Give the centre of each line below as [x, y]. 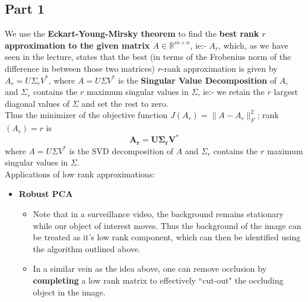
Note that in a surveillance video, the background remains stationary [158, 214]
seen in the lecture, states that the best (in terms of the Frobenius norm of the [148, 57]
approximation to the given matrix [77, 45]
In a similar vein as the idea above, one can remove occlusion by [150, 268]
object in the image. [69, 292]
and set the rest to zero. [125, 103]
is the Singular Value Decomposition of [198, 80]
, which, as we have [253, 45]
